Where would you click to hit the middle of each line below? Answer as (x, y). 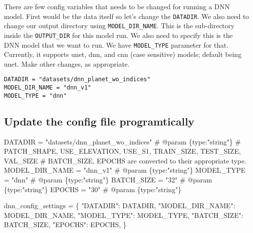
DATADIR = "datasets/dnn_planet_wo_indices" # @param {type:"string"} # (122, 141)
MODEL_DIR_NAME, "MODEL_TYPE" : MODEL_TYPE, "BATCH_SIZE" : (124, 215)
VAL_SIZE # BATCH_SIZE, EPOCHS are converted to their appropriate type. (125, 160)
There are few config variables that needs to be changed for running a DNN (117, 6)
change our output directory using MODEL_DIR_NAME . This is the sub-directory (119, 26)
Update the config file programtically (99, 121)
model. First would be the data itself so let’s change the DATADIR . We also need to (126, 16)
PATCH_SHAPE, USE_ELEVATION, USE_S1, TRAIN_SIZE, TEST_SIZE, (122, 151)
